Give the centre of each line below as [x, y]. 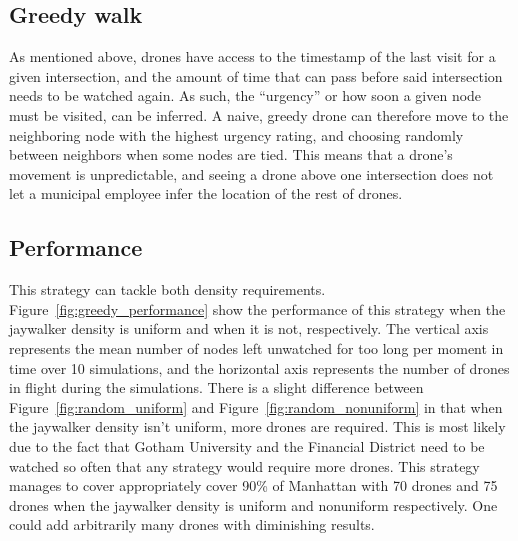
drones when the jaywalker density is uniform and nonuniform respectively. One [253, 504]
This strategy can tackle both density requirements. [167, 289]
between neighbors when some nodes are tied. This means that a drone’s [231, 154]
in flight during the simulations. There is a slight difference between [216, 387]
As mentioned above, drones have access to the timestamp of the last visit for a [252, 56]
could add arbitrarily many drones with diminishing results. [192, 524]
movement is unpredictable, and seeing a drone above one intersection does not [251, 173]
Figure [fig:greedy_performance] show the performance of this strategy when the [257, 308]
